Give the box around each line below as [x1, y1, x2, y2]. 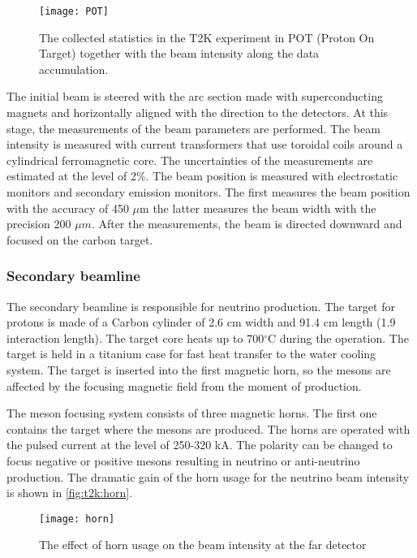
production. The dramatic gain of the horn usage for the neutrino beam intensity [6, 468, 410, 485]
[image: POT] [39, 6, 109, 17]
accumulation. [39, 60, 109, 77]
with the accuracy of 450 [6, 199, 129, 216]
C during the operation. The [267, 329, 409, 346]
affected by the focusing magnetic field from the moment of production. [6, 377, 362, 394]
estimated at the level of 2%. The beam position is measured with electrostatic [6, 167, 398, 184]
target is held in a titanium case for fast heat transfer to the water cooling [6, 345, 376, 362]
